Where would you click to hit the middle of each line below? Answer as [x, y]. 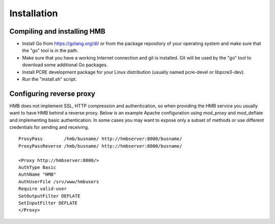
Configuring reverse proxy [52, 93]
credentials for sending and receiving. [49, 127]
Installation [34, 13]
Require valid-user [43, 189]
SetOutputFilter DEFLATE [49, 196]
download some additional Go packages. [65, 65]
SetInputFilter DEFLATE [48, 203]
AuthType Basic [37, 167]
